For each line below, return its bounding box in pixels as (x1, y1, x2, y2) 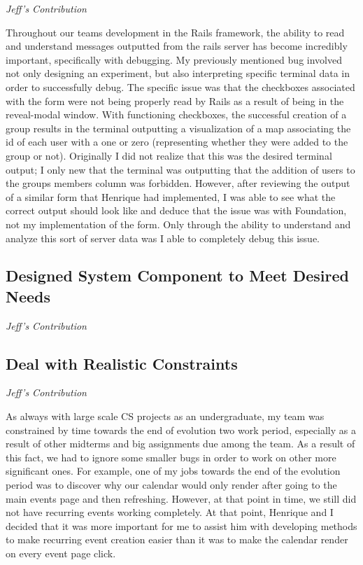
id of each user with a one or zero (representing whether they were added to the (6, 134, 348, 149)
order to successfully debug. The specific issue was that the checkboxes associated (6, 79, 355, 94)
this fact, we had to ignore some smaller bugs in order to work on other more (6, 449, 336, 464)
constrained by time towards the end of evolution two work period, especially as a (6, 422, 356, 437)
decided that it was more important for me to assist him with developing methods (6, 518, 357, 533)
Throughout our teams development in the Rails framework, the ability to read (6, 25, 345, 39)
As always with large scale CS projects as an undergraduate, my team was (6, 409, 325, 424)
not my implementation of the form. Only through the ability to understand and (6, 216, 351, 231)
